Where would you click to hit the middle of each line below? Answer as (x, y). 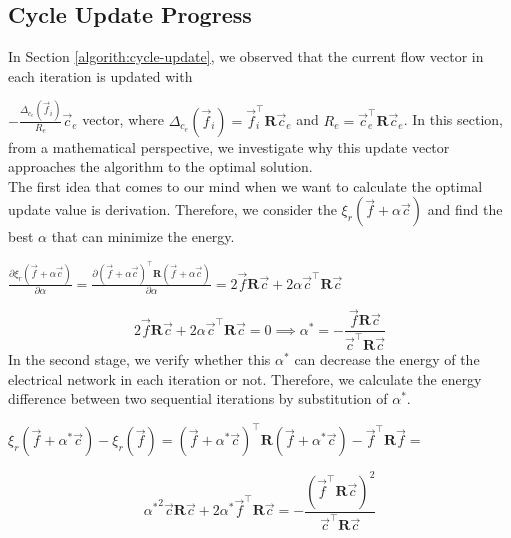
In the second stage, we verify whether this (139, 359)
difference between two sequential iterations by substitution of (198, 398)
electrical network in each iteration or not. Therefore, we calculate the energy (245, 378)
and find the (465, 209)
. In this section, (453, 119)
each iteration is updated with (100, 75)
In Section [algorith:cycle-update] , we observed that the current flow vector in (246, 56)
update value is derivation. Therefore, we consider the (172, 209)
